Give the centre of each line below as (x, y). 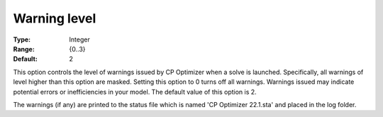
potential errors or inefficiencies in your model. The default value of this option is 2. (135, 92)
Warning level (55, 18)
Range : (24, 49)
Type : (22, 39)
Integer (79, 39)
